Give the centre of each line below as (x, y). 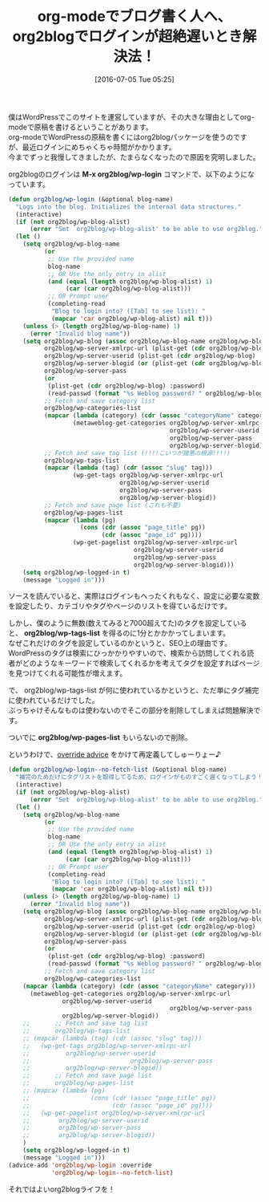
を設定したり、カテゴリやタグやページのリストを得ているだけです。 (120, 606)
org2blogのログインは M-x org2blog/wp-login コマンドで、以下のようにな (131, 174)
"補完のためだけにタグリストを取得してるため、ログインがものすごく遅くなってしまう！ (139, 778)
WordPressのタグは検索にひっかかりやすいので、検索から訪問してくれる (128, 653)
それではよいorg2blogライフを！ (62, 1189)
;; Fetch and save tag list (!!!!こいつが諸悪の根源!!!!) (137, 453)
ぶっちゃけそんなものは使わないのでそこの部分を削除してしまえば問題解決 (131, 710)
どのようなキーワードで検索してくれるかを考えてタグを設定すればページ (141, 664)
